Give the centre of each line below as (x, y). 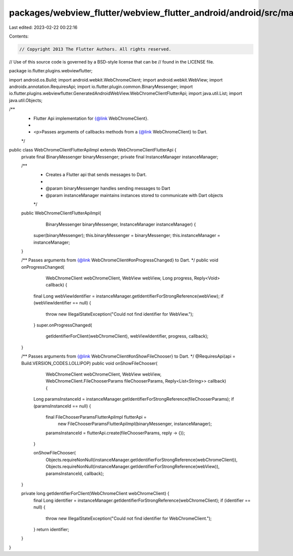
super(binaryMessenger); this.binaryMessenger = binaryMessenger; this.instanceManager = (127, 235)
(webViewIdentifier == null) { (62, 303)
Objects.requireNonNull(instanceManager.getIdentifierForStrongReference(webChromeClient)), (142, 460)
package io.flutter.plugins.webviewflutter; (51, 71)
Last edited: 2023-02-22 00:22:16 (43, 27)
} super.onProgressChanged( (63, 325)
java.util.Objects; (26, 100)
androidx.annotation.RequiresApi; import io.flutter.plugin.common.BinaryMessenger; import (101, 87)
